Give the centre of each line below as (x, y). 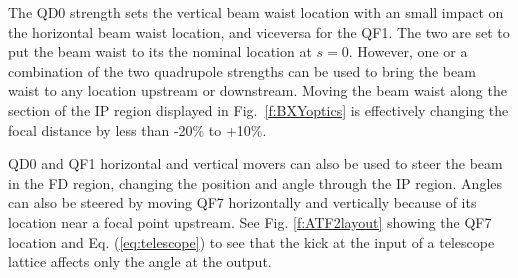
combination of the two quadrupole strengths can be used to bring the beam (242, 70)
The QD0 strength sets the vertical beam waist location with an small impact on (256, 12)
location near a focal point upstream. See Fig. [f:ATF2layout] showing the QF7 (250, 221)
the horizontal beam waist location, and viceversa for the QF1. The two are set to (259, 31)
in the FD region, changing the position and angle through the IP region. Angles (255, 182)
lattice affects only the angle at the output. (140, 261)
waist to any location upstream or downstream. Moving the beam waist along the (257, 90)
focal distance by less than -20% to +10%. (137, 129)
